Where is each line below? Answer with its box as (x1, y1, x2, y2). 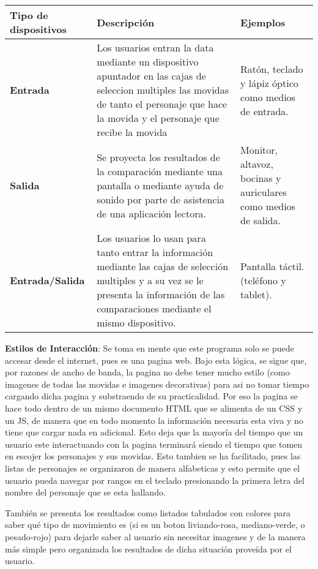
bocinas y (240, 171, 281, 185)
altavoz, (240, 157, 273, 171)
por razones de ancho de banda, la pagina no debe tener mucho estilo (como (5, 366, 290, 379)
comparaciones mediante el (97, 301, 212, 315)
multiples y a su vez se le (97, 273, 204, 287)
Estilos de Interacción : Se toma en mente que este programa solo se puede (5, 342, 294, 354)
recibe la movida (97, 125, 168, 139)
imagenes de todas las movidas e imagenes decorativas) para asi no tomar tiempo (5, 377, 309, 390)
